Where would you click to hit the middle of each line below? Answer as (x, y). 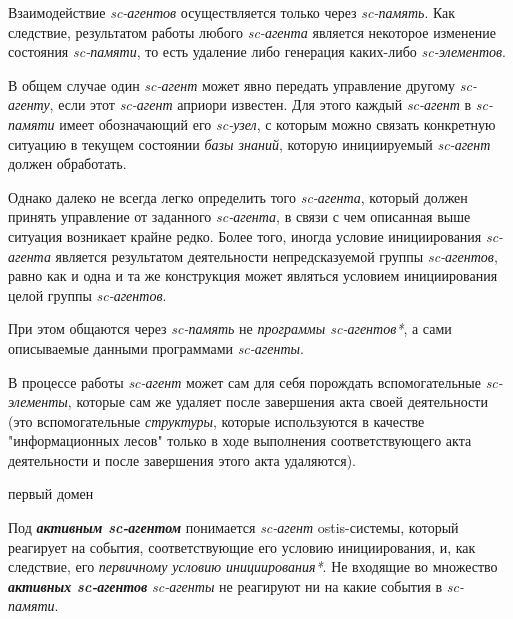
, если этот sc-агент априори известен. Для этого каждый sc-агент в (260, 104)
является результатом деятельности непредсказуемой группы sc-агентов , (276, 255)
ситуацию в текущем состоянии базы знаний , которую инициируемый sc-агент (249, 143)
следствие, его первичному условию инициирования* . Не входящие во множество (253, 566)
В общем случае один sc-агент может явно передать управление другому (232, 84)
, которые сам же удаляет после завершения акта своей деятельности (277, 401)
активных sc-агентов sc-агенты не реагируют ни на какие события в (225, 585)
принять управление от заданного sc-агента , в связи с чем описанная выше (239, 216)
